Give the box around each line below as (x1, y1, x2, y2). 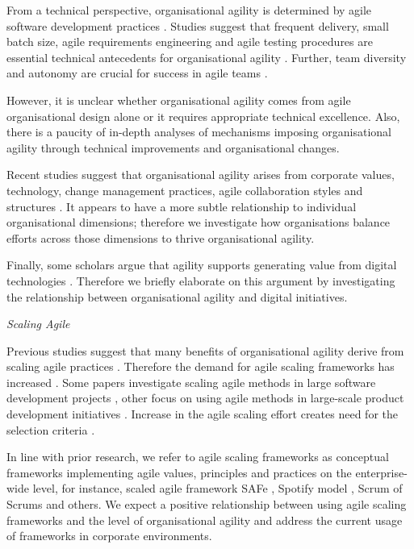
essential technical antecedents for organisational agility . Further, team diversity (6, 48, 407, 65)
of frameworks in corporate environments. (6, 527, 212, 544)
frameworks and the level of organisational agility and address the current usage (6, 511, 403, 528)
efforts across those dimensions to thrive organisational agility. (6, 229, 315, 246)
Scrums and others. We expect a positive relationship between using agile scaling (6, 496, 407, 513)
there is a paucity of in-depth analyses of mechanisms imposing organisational (6, 123, 392, 140)
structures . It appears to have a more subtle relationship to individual (6, 198, 357, 214)
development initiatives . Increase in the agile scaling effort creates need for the (6, 406, 398, 422)
